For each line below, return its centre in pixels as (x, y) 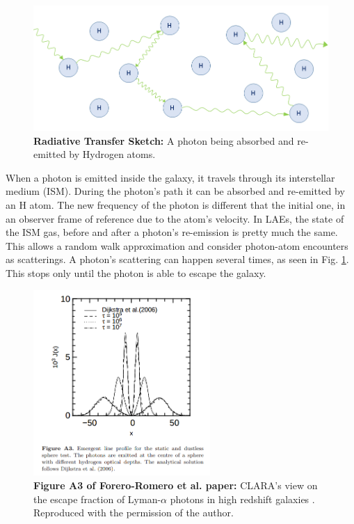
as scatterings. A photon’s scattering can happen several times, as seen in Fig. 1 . (177, 259)
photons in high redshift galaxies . (242, 499)
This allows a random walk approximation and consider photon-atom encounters (177, 245)
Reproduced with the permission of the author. (134, 513)
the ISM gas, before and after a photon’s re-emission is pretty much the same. (172, 232)
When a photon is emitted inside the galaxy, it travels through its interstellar (170, 177)
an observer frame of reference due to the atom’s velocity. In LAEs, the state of (175, 218)
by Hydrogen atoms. (112, 154)
